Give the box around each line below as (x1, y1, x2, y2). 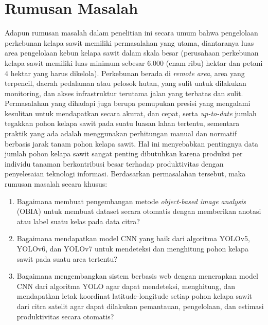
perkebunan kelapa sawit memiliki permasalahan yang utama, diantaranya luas (5, 37, 254, 48)
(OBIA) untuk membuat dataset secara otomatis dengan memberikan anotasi (16, 206, 261, 216)
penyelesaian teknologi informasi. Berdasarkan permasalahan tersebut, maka (5, 168, 246, 179)
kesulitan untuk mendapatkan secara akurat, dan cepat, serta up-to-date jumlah (5, 107, 257, 118)
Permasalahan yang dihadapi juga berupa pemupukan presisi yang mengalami (5, 98, 251, 109)
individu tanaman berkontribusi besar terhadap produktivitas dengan (5, 158, 224, 169)
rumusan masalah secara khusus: (5, 178, 108, 189)
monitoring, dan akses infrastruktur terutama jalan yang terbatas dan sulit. (5, 87, 243, 98)
